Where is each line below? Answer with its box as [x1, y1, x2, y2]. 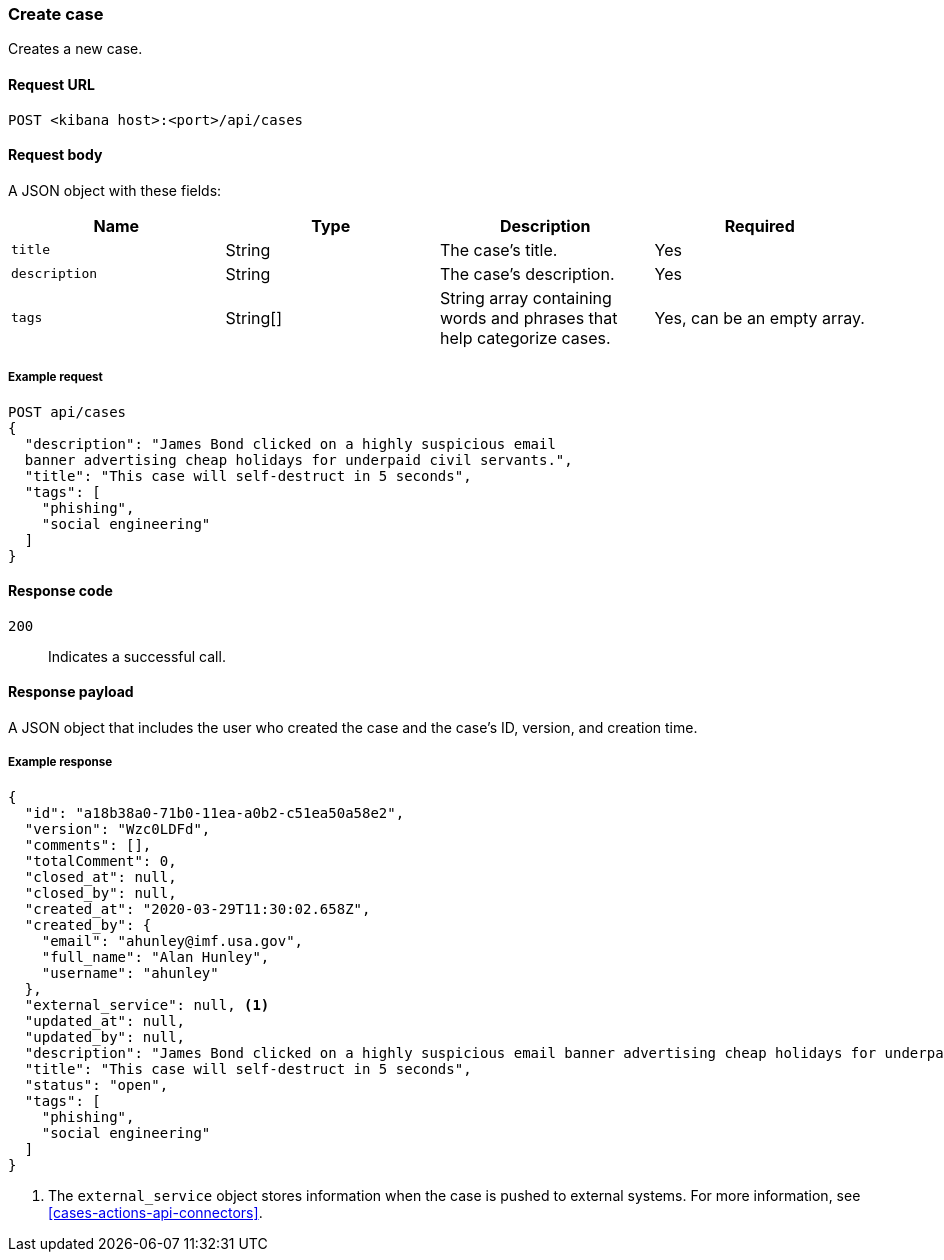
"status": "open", [24, 1076, 169, 1093]
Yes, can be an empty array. [654, 307, 865, 328]
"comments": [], [24, 836, 152, 853]
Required [724, 215, 795, 236]
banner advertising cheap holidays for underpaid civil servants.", [24, 451, 573, 468]
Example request [8, 370, 103, 385]
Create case [8, 4, 104, 24]
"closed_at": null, [24, 868, 177, 885]
